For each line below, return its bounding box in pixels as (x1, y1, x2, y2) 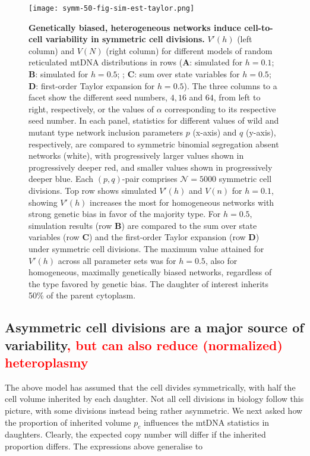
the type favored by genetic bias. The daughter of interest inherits (29, 277, 269, 290)
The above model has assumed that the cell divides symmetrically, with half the (5, 380, 296, 393)
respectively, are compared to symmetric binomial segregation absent (29, 137, 279, 150)
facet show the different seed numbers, (29, 91, 167, 103)
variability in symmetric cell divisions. (45, 33, 205, 45)
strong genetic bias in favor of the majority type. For (29, 207, 221, 220)
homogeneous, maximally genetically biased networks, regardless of (29, 266, 272, 278)
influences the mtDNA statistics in (143, 416, 270, 428)
